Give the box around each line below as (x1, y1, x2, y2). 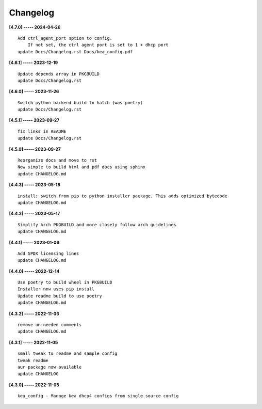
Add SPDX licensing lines (17, 251, 80, 256)
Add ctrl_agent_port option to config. (17, 35, 113, 41)
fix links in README (17, 128, 66, 134)
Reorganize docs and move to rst (17, 157, 97, 163)
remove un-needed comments (17, 322, 82, 328)
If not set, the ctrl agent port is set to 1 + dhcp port (27, 42, 169, 48)
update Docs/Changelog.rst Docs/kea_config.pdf (17, 49, 133, 54)
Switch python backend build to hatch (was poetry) (17, 100, 143, 105)
